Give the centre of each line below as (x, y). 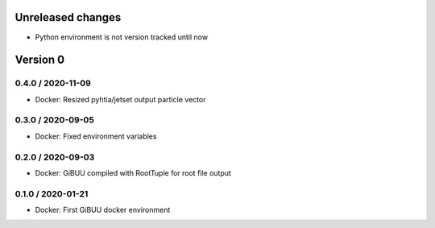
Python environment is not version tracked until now (122, 37)
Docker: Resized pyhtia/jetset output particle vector (120, 99)
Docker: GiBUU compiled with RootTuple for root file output (133, 172)
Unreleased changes (68, 17)
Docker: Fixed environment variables (96, 136)
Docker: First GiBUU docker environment (103, 210)
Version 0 (39, 60)
